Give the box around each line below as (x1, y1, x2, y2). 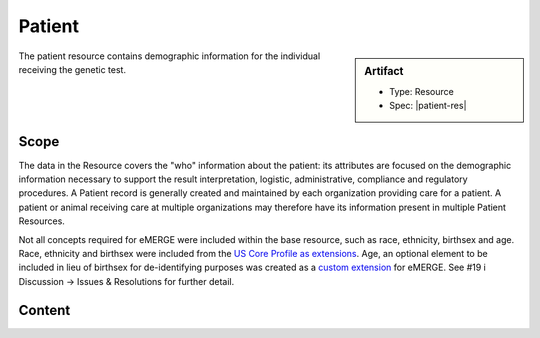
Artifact (364, 64, 404, 78)
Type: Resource (389, 85, 454, 97)
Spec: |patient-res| (389, 100, 467, 112)
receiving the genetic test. (18, 63, 127, 75)
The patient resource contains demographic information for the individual (18, 50, 321, 62)
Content (18, 301, 71, 319)
